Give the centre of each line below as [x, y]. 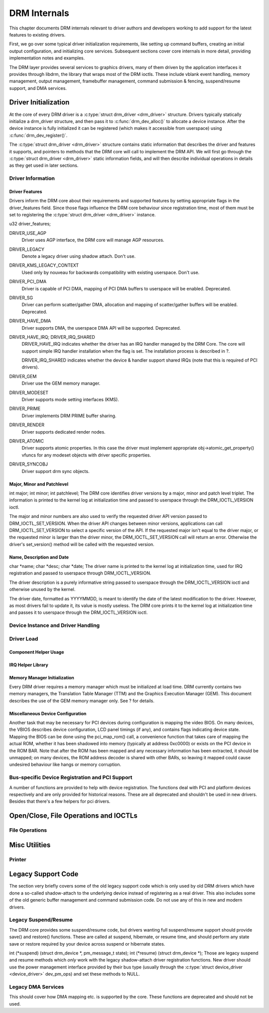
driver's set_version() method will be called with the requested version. [82, 544]
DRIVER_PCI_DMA [28, 282]
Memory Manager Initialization [42, 677]
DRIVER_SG [21, 298]
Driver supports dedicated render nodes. [64, 432]
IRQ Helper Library [29, 665]
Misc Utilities [30, 845]
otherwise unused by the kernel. [42, 589]
